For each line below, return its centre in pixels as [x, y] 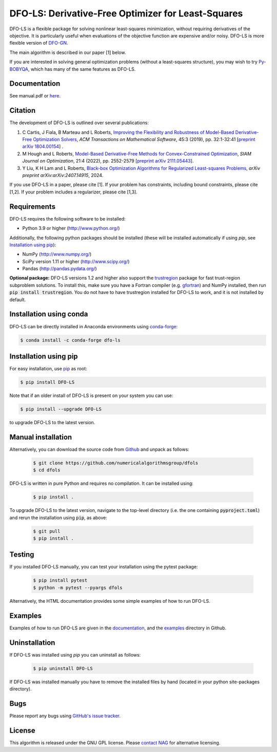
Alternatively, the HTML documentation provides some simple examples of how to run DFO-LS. [110, 601]
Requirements [33, 206]
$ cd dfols [47, 470]
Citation [23, 111]
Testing [22, 555]
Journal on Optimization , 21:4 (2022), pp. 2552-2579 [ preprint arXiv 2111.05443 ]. [108, 161]
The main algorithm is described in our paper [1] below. [68, 52]
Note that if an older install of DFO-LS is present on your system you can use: [91, 395]
